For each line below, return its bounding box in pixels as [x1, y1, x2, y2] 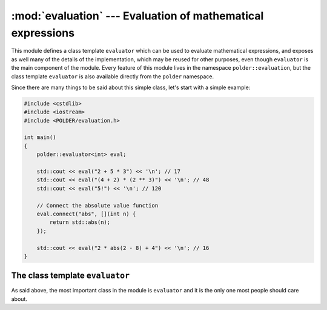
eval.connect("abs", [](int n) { [36, 210, 136, 217]
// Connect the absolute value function [36, 202, 159, 209]
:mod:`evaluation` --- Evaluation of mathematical [11, 9, 264, 22]
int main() [24, 134, 56, 141]
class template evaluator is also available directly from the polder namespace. [11, 73, 214, 80]
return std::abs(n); [49, 219, 111, 226]
